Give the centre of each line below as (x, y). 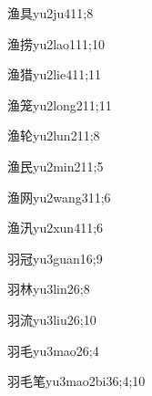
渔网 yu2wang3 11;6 (59, 197)
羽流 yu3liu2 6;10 (52, 319)
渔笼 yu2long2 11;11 (60, 104)
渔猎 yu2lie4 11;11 (55, 74)
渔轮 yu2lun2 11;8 (54, 135)
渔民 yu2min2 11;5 (56, 166)
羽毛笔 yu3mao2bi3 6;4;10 (76, 381)
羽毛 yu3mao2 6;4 (53, 350)
